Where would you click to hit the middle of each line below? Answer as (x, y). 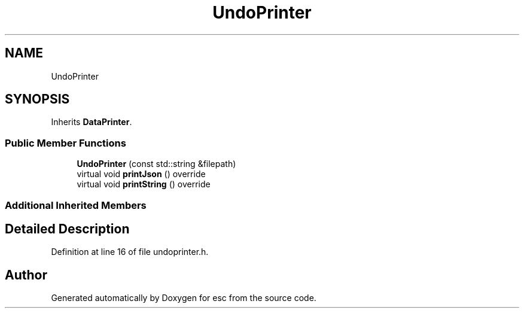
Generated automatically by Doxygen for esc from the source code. (184, 298)
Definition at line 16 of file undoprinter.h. (130, 252)
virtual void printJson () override (141, 174)
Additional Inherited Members (76, 205)
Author (26, 275)
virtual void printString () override (144, 184)
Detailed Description (67, 229)
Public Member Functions (65, 143)
